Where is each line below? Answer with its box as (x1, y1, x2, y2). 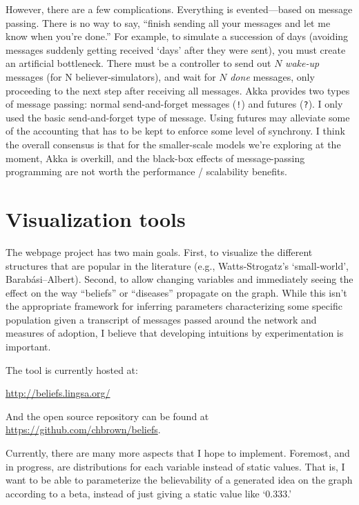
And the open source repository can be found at (6, 408, 209, 423)
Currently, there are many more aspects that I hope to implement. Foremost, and (6, 446, 350, 460)
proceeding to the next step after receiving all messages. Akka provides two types (6, 83, 350, 97)
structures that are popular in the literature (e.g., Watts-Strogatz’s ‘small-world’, (6, 258, 349, 273)
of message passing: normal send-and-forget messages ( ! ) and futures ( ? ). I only (6, 97, 343, 111)
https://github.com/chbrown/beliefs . (6, 422, 161, 437)
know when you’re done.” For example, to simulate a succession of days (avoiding (6, 29, 349, 43)
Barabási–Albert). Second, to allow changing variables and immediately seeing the (6, 272, 353, 286)
